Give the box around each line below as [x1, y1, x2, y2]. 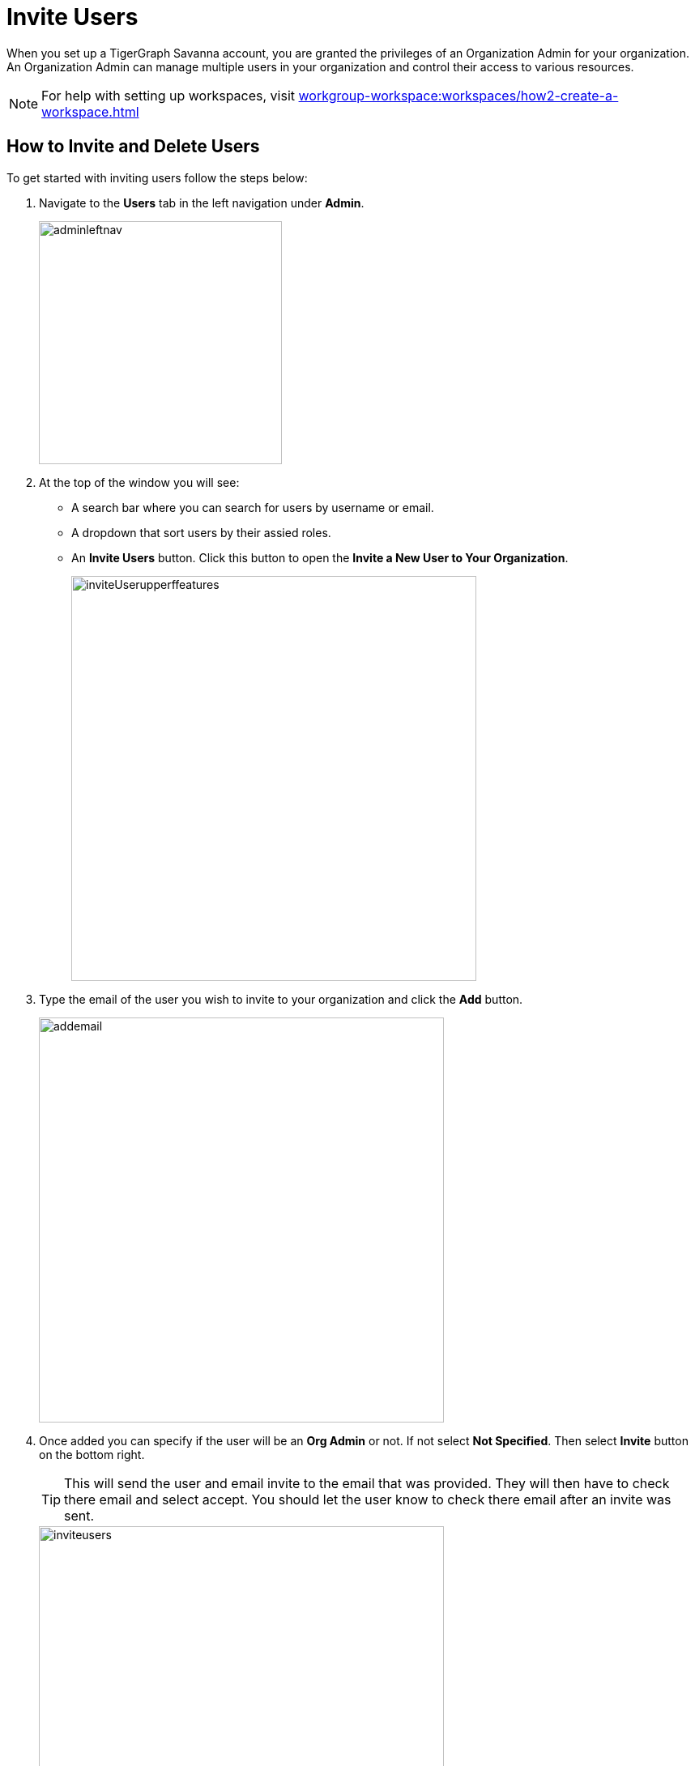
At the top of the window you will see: [39, 475, 240, 489]
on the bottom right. [39, 1447, 145, 1461]
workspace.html [41, 103, 139, 120]
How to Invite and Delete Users [6, 136, 260, 157]
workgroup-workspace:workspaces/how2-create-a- [298, 87, 619, 104]
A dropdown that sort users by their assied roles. [71, 525, 331, 540]
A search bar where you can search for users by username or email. [71, 500, 434, 514]
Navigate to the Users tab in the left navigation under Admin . [39, 195, 365, 210]
